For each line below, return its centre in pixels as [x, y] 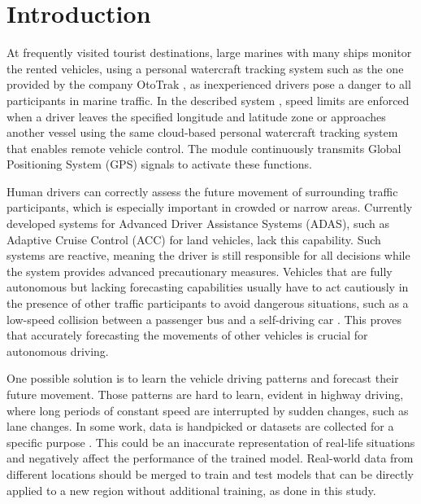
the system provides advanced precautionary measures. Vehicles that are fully [200, 271]
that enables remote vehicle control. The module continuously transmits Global [204, 148]
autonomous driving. [58, 351]
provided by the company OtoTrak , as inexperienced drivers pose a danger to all [209, 84]
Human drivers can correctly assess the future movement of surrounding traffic [202, 191]
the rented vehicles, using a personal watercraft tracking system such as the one [205, 68]
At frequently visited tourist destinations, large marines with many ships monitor [209, 53]
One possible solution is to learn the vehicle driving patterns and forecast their [203, 378]
